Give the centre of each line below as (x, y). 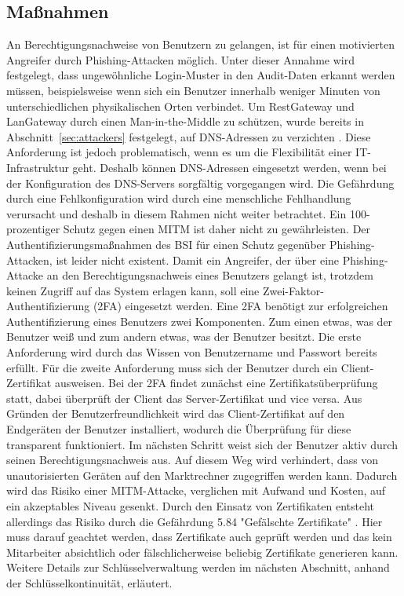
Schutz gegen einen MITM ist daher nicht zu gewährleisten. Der (217, 229)
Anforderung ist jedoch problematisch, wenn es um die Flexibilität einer (179, 152)
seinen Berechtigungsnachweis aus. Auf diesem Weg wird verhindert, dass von (193, 460)
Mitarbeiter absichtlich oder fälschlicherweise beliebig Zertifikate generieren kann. (202, 552)
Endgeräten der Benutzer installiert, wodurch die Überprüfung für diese (179, 429)
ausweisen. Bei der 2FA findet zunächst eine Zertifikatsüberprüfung (216, 383)
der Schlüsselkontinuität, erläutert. (89, 582)
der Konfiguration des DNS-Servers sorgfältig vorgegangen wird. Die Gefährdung (200, 183)
